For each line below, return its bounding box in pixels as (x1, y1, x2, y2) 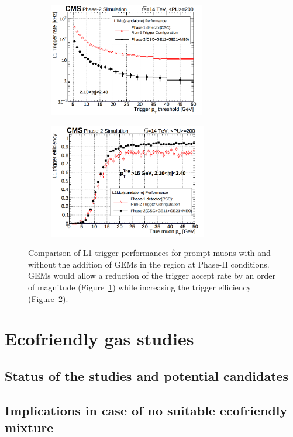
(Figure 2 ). (28, 292, 68, 304)
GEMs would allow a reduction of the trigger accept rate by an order (28, 269, 275, 282)
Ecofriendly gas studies (5, 327, 194, 351)
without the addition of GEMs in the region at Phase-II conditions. (28, 258, 270, 270)
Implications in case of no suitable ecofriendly (5, 401, 288, 419)
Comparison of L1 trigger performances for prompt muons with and (28, 247, 271, 259)
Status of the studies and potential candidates (5, 366, 289, 384)
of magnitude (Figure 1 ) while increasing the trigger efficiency (28, 280, 251, 293)
